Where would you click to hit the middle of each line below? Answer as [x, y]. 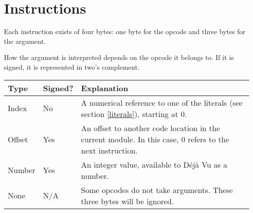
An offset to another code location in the [151, 128]
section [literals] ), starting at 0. [134, 114]
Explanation [105, 88]
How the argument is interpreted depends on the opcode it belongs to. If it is [119, 57]
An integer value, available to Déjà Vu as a [154, 164]
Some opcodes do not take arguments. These [157, 190]
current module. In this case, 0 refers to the [155, 139]
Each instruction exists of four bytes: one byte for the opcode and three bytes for [125, 31]
